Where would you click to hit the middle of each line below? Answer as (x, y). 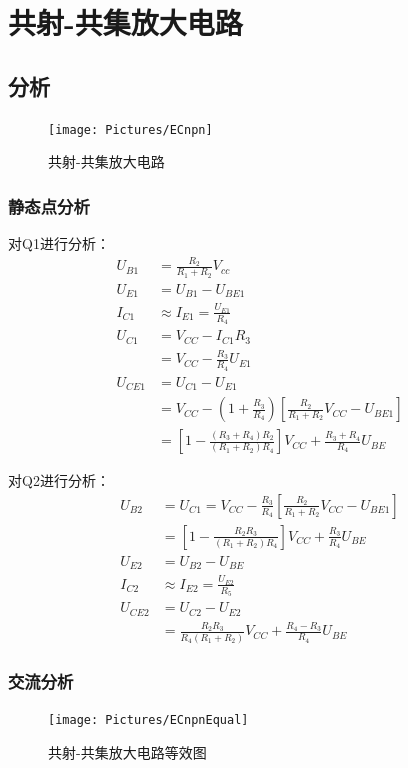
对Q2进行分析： (59, 480)
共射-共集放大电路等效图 (127, 751)
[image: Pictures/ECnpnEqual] (148, 720)
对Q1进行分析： (59, 243)
